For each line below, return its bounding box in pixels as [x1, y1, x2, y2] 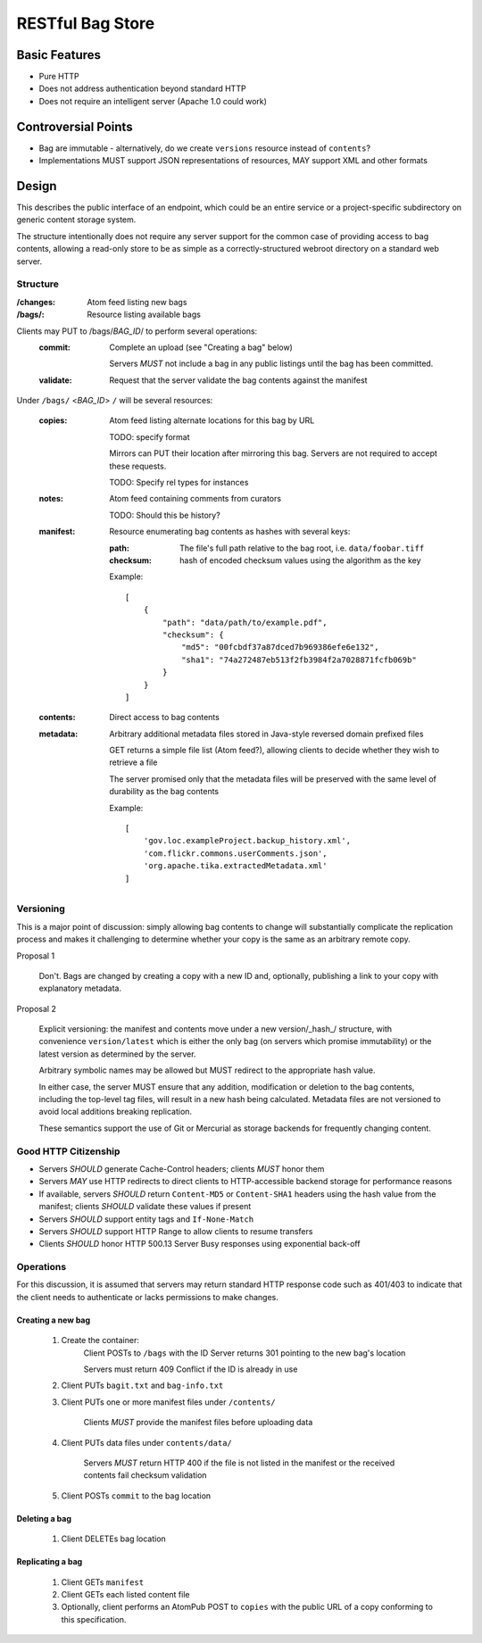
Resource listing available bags [87, 309, 201, 320]
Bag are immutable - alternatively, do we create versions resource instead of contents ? [38, 143, 370, 154]
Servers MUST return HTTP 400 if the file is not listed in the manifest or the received [83, 1457, 395, 1468]
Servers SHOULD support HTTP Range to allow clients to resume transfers [38, 1225, 313, 1236]
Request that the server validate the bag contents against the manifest [109, 375, 368, 386]
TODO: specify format [109, 431, 190, 442]
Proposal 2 [16, 1003, 57, 1014]
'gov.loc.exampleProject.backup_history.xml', [143, 835, 352, 846]
